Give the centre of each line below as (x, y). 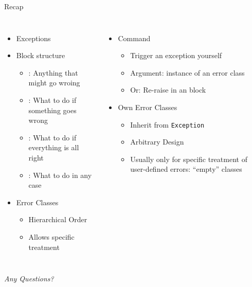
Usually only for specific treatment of (189, 159)
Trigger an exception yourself (176, 55)
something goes (52, 110)
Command (134, 38)
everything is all (54, 147)
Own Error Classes (148, 107)
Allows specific (51, 236)
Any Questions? (29, 279)
